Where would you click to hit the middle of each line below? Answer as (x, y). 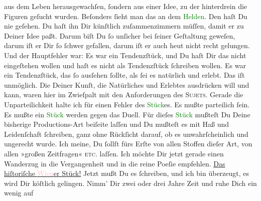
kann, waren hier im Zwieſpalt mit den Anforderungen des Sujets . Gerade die (124, 94)
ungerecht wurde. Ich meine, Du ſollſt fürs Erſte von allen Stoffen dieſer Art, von (128, 144)
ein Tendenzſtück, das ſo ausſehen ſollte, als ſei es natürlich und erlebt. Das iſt (124, 75)
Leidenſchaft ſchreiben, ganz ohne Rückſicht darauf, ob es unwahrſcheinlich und (126, 134)
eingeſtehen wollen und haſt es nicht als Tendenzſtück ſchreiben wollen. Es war (125, 65)
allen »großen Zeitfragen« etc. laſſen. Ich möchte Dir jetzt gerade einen (114, 153)
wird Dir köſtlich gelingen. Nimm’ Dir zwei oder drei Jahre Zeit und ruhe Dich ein (130, 183)
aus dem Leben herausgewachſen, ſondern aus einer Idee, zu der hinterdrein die (126, 6)
